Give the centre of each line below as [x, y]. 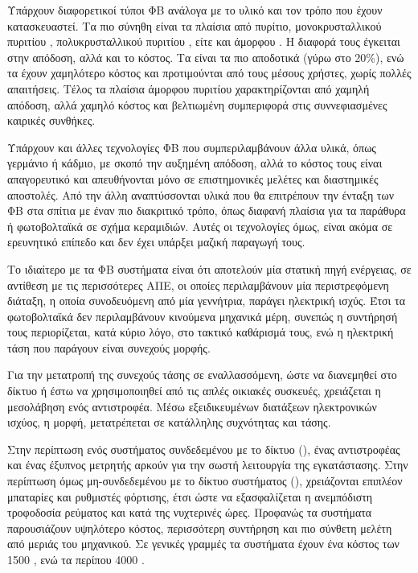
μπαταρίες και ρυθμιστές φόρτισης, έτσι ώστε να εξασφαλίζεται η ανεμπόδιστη [190, 496]
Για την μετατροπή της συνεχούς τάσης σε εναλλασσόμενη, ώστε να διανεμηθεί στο [202, 375]
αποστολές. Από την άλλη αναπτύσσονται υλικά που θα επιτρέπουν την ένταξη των [201, 194]
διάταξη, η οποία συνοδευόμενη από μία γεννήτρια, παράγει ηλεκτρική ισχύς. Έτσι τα [207, 301]
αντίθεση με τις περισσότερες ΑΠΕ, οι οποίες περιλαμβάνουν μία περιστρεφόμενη [198, 284]
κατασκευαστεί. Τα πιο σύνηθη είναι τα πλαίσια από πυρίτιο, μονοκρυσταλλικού [195, 25]
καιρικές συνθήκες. [51, 120]
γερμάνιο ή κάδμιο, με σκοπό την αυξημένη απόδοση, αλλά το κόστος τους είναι [195, 163]
